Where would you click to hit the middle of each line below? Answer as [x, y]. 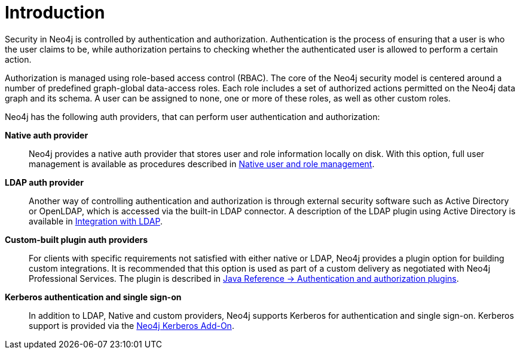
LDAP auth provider [44, 182]
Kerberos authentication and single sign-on [93, 297]
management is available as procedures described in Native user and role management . [202, 164]
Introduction [55, 13]
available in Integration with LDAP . [96, 221]
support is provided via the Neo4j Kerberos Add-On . [131, 325]
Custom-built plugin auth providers [77, 239]
